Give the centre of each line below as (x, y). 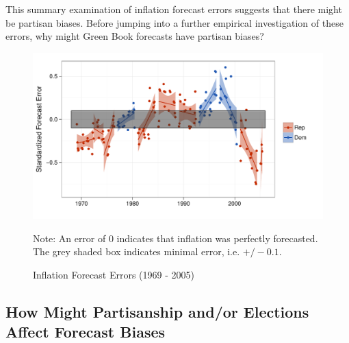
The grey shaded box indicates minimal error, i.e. (137, 251)
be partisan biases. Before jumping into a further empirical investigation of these (174, 22)
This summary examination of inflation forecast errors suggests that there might (174, 9)
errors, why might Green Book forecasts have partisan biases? (135, 36)
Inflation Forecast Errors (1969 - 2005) (114, 274)
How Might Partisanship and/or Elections (157, 311)
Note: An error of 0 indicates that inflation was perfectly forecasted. (176, 238)
